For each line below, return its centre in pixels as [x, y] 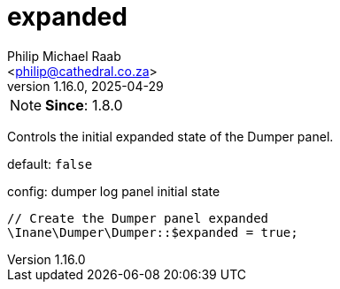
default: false [50, 164]
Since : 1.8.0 [84, 105]
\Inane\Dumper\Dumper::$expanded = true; [153, 232]
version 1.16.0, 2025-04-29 [85, 86]
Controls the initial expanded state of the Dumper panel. [170, 136]
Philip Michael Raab [64, 56]
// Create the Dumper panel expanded [138, 218]
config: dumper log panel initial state [114, 191]
